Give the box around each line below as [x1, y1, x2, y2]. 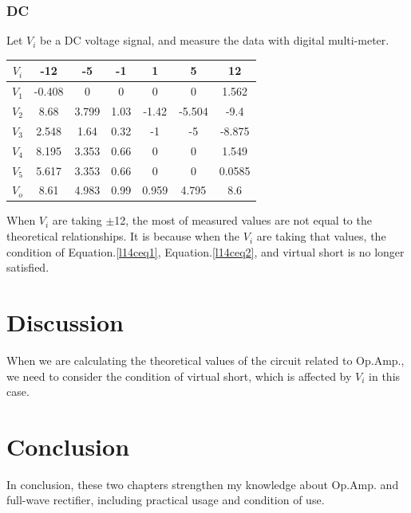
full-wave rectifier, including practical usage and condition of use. [6, 491, 325, 508]
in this [369, 367, 401, 384]
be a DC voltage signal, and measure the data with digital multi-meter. [40, 32, 389, 49]
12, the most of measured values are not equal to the [114, 212, 372, 229]
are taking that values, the [256, 228, 386, 245]
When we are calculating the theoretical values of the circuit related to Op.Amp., [6, 351, 405, 368]
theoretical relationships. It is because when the [6, 228, 240, 245]
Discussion [6, 306, 124, 339]
